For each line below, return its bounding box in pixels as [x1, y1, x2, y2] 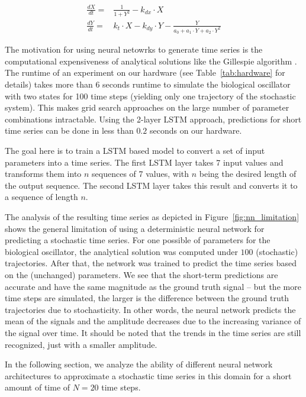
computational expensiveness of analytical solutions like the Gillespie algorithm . [5, 54, 297, 67]
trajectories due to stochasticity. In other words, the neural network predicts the [5, 303, 296, 315]
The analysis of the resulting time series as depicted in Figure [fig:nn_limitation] [5, 210, 299, 222]
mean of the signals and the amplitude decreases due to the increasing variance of [5, 315, 301, 327]
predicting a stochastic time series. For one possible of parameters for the [5, 234, 270, 246]
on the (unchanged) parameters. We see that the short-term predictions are [5, 268, 278, 280]
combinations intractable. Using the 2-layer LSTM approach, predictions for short [5, 112, 302, 125]
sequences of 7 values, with [92, 167, 189, 180]
